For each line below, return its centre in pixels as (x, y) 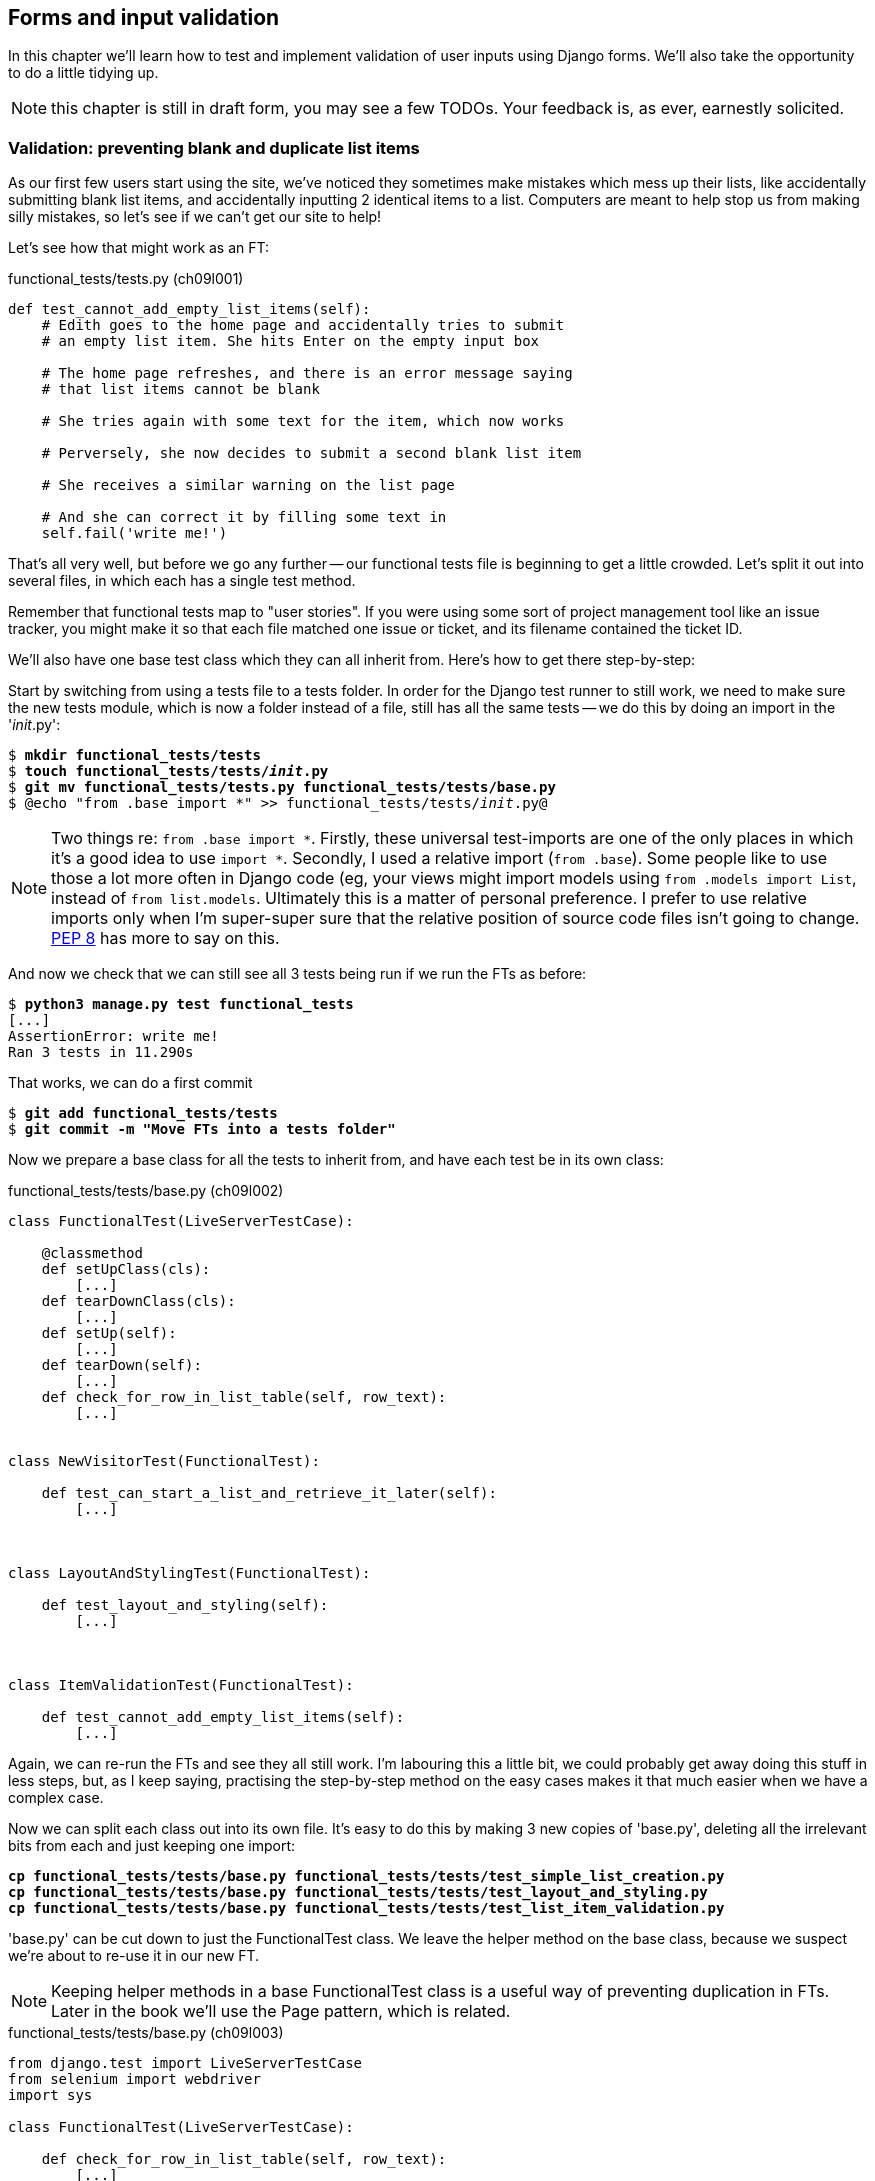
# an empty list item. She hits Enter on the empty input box (290, 341)
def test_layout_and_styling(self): (185, 1605)
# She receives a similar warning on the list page (248, 485)
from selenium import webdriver (134, 2079)
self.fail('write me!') (134, 533)
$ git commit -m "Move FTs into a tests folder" (202, 1129)
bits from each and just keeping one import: (152, 1846)
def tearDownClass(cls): (138, 1301)
